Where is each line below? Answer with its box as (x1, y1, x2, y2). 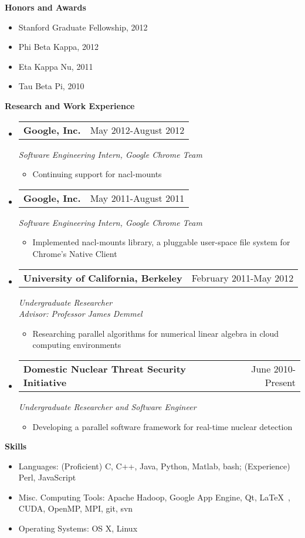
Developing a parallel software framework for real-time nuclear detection (32, 420, 293, 432)
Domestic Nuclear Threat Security (23, 361, 187, 375)
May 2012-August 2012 (90, 123, 185, 137)
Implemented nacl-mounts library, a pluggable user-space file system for (32, 236, 290, 248)
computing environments (32, 339, 121, 351)
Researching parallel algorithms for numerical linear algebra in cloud (32, 327, 279, 339)
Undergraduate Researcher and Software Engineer (18, 400, 196, 412)
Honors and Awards (5, 1, 86, 13)
